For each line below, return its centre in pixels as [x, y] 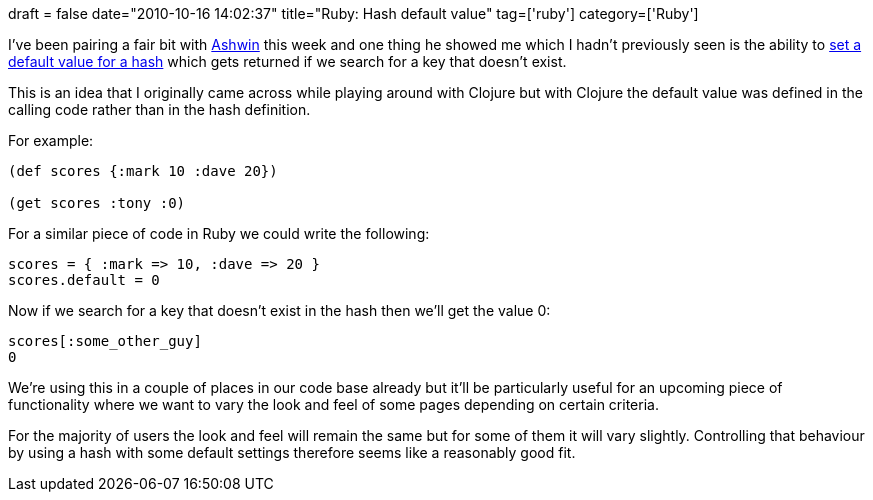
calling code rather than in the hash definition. [159, 109]
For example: [51, 140]
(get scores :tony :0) [97, 203]
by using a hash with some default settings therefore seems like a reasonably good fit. [292, 452]
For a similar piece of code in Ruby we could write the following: [219, 233]
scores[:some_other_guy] [105, 341]
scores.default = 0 [84, 280]
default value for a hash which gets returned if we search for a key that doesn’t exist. [287, 61]
